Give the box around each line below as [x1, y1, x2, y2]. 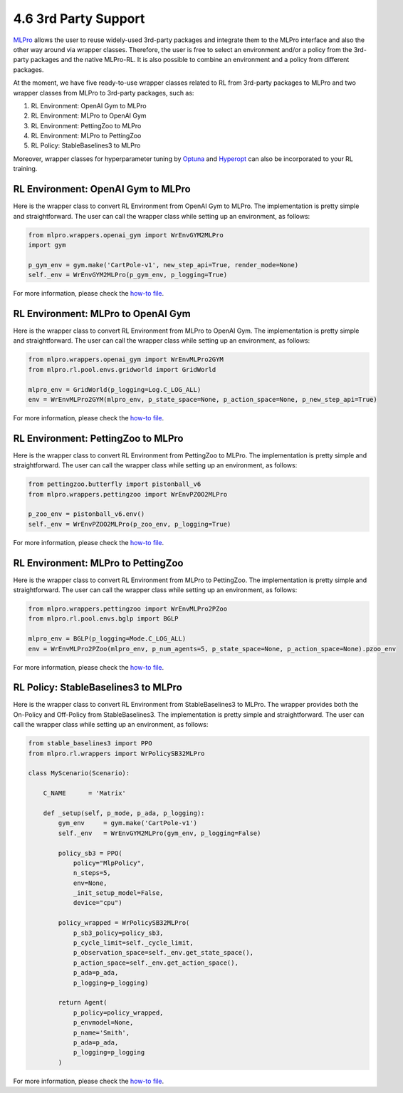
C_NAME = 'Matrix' [43, 789, 126, 797]
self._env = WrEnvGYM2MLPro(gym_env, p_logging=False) [58, 829, 261, 837]
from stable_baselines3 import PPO [28, 740, 152, 747]
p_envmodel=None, [73, 1019, 134, 1027]
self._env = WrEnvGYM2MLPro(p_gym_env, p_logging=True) [28, 271, 228, 279]
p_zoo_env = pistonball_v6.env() [28, 510, 145, 518]
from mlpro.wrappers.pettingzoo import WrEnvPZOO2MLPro [28, 490, 228, 498]
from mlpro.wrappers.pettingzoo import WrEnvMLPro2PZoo [28, 605, 228, 613]
